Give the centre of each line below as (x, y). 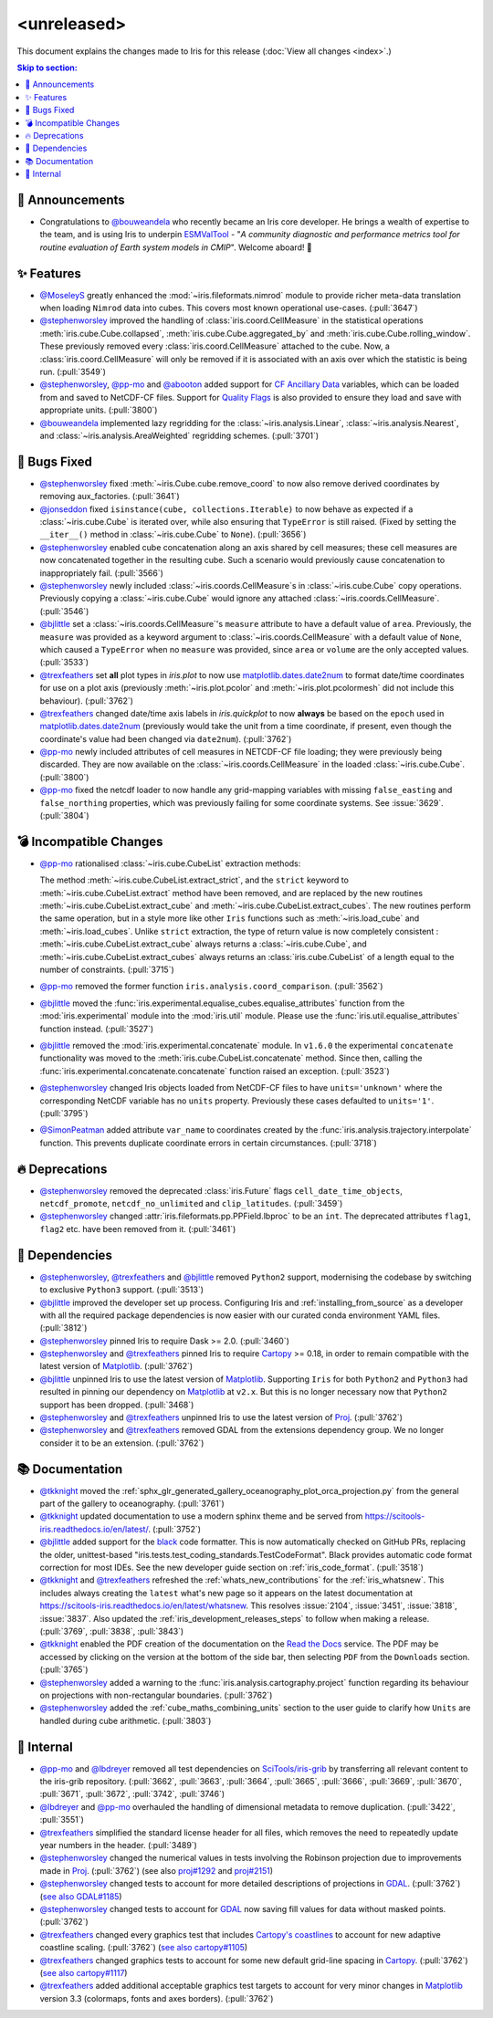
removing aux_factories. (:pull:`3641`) (110, 497)
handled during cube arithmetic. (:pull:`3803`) (126, 1720)
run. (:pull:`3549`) (73, 371)
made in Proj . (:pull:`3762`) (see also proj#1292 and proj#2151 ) (157, 1870)
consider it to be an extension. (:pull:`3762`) (122, 1443)
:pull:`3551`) (62, 1820)
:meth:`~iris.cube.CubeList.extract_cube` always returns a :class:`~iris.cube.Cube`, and (203, 944)
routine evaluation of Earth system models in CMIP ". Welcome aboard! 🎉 (176, 247)
